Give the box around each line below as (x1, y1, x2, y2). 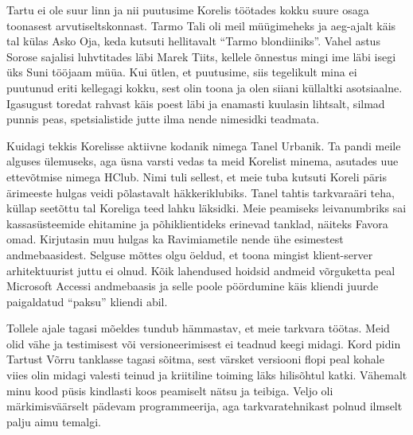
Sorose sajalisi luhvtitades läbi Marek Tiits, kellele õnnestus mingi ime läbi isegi (6, 48, 396, 64)
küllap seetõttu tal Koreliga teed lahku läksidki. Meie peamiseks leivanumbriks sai (6, 200, 407, 216)
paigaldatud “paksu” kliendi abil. (6, 293, 168, 309)
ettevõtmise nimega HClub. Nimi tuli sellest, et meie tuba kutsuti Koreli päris (6, 168, 387, 184)
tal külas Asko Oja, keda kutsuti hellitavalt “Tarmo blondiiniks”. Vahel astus (6, 33, 380, 49)
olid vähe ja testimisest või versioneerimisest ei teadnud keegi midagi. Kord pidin (6, 335, 401, 351)
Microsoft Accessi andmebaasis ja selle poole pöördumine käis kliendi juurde (6, 278, 379, 294)
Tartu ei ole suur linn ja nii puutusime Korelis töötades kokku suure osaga (6, 2, 369, 17)
